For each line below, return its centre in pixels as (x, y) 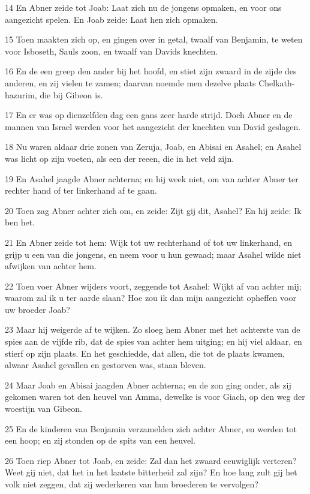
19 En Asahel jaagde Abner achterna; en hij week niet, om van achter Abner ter (152, 178)
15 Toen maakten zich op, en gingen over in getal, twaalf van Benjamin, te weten (154, 39)
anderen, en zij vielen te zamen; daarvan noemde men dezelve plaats (130, 82)
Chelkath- (277, 82)
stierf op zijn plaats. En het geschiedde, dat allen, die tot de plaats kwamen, (145, 353)
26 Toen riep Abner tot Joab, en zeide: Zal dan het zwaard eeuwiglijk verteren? (151, 460)
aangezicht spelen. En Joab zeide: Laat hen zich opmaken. (112, 19)
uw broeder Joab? (37, 309)
